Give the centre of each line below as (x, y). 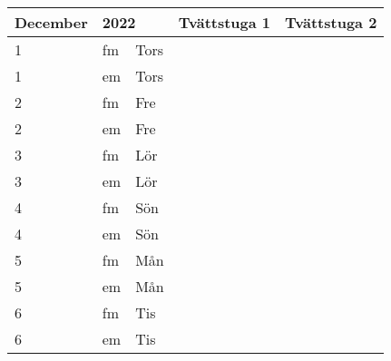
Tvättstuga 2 (331, 22)
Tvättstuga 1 (225, 22)
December (51, 22)
